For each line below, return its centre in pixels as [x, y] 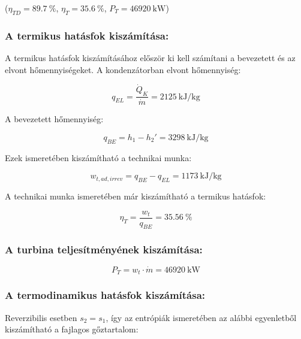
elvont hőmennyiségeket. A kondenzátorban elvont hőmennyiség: [123, 69]
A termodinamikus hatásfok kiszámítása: [105, 295]
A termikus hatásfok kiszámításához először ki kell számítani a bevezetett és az [150, 58]
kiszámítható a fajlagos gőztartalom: [72, 329]
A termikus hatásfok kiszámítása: [87, 35]
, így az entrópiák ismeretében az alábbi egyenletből [201, 317]
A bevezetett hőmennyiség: [54, 119]
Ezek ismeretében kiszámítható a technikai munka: [98, 157]
